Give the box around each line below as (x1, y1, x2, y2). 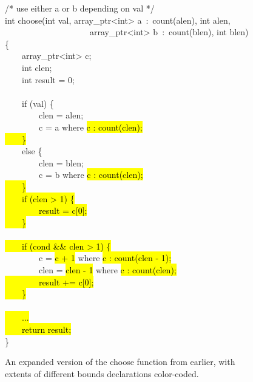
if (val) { (21, 97, 54, 109)
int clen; (21, 61, 52, 73)
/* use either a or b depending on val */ (5, 2, 155, 14)
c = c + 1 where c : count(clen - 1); (38, 251, 172, 264)
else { (21, 145, 42, 157)
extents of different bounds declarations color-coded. (5, 367, 199, 380)
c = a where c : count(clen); (38, 120, 143, 133)
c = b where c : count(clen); (38, 168, 143, 181)
